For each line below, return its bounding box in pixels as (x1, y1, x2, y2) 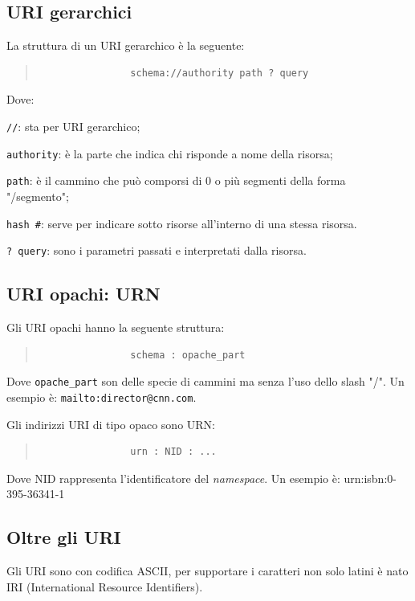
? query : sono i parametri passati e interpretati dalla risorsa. (6, 242, 307, 259)
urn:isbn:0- (344, 469, 397, 486)
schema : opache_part (130, 349, 246, 361)
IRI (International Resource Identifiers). (6, 578, 203, 595)
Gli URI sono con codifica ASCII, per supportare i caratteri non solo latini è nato (6, 562, 409, 579)
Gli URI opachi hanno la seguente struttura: (6, 319, 225, 336)
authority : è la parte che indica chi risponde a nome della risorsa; (6, 145, 333, 161)
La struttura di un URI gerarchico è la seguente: (6, 37, 245, 54)
